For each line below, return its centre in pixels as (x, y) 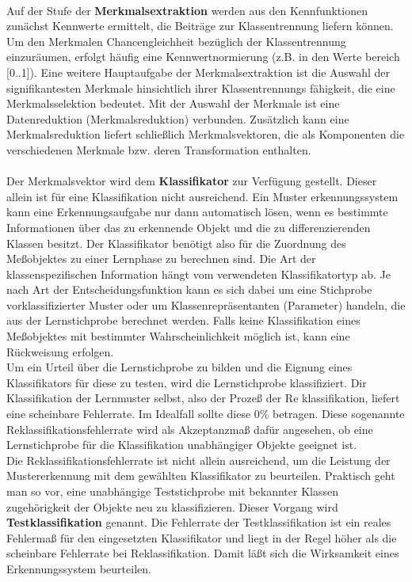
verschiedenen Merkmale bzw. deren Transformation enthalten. (159, 149)
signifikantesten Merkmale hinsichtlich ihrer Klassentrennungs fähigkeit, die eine (201, 87)
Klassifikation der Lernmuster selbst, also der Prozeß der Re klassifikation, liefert (203, 398)
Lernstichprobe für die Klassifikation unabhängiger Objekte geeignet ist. (182, 445)
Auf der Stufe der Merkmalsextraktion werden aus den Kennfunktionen (187, 10)
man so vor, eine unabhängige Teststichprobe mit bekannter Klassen (172, 491)
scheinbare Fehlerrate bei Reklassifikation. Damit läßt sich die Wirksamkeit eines (203, 553)
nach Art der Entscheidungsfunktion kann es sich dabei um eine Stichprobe (189, 289)
